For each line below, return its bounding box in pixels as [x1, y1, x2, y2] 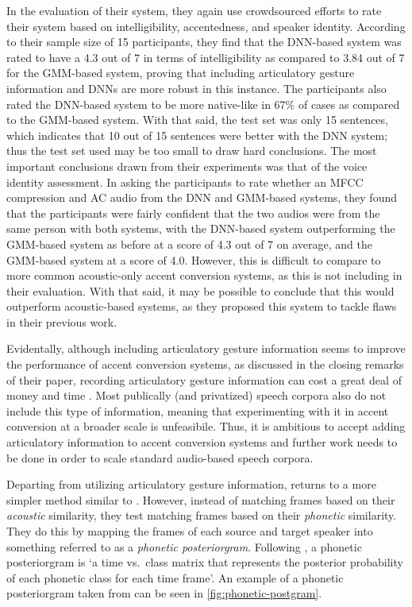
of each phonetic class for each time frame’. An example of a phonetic [6, 569, 344, 586]
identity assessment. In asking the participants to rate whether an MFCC [6, 173, 364, 190]
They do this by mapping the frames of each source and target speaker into [6, 523, 373, 539]
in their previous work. [6, 313, 117, 330]
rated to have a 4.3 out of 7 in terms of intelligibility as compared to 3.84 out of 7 [6, 48, 405, 65]
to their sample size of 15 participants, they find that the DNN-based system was [6, 33, 402, 50]
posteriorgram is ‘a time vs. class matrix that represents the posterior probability [6, 554, 403, 570]
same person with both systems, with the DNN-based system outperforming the [6, 220, 395, 237]
